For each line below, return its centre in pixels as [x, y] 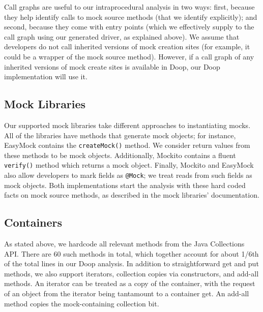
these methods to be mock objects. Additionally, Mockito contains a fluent [120, 155]
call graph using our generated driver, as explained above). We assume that [122, 36]
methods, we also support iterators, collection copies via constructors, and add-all [131, 273]
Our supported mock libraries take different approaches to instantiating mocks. [127, 125]
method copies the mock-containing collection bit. [82, 303]
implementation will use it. [46, 76]
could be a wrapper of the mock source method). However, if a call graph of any [129, 56]
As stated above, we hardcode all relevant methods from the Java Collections [124, 244]
